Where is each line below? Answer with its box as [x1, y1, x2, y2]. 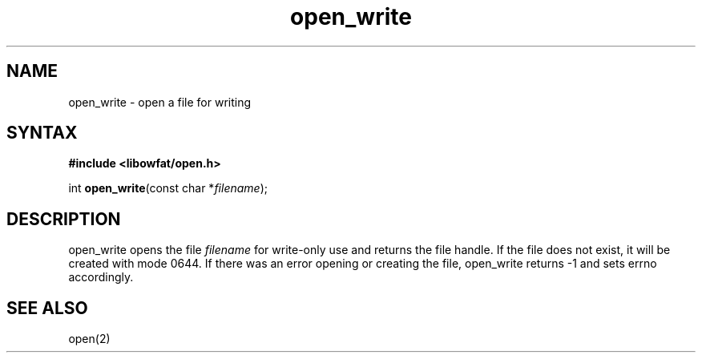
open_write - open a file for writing [68, 95, 252, 109]
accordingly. [68, 270, 134, 284]
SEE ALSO [6, 297, 88, 318]
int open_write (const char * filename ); [68, 181, 268, 196]
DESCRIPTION [6, 208, 121, 229]
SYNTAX [6, 123, 78, 143]
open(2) [68, 332, 111, 346]
